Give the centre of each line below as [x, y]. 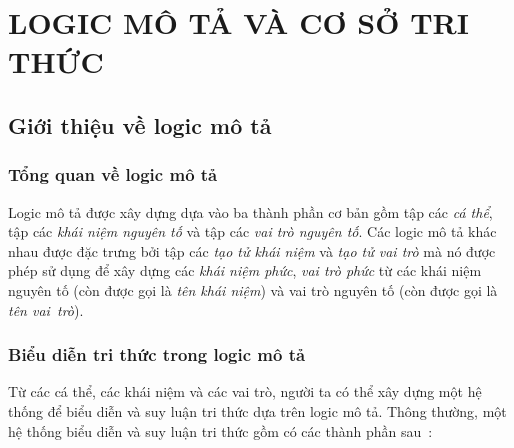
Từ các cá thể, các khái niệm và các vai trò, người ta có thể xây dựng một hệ [245, 391]
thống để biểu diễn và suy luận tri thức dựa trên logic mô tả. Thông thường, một [257, 410]
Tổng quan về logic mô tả [113, 174]
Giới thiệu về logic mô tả [140, 124]
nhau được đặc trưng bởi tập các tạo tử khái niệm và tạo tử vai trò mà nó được [252, 250]
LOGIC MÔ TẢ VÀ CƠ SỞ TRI [238, 22]
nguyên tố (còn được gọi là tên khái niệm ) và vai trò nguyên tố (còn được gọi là [253, 289]
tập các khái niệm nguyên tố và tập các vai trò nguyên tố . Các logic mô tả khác [252, 231]
